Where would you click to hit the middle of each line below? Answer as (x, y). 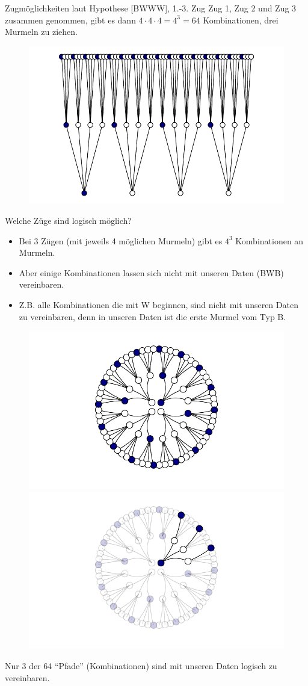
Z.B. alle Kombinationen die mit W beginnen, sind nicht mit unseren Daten (159, 305)
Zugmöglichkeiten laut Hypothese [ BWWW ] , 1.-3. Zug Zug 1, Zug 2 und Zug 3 (151, 8)
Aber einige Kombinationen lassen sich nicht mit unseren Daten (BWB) (151, 272)
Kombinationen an (269, 240)
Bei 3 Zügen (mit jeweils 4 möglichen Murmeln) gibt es (121, 240)
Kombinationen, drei (241, 20)
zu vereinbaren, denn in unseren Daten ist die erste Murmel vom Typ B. (152, 316)
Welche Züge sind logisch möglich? (68, 221)
